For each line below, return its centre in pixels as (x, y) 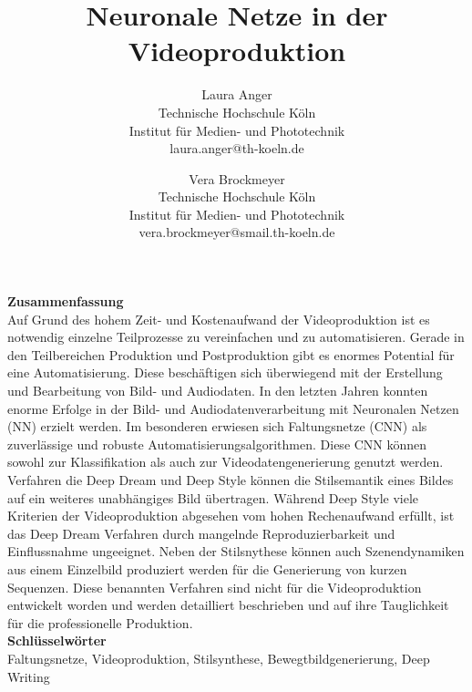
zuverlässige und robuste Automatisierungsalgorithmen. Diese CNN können (217, 444)
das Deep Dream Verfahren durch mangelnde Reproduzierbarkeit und (201, 533)
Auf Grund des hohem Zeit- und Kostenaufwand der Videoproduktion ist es (219, 319)
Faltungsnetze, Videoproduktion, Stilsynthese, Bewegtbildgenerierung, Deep (219, 658)
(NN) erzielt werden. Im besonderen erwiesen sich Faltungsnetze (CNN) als (217, 426)
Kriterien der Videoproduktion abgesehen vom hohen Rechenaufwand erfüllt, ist (231, 516)
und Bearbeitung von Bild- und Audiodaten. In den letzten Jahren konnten (218, 391)
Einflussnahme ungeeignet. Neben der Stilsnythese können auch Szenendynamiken (236, 551)
